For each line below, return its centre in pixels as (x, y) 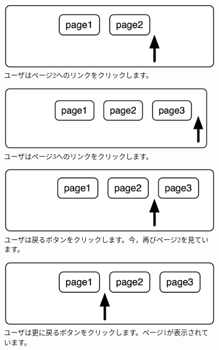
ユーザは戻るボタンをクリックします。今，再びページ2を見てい (107, 239)
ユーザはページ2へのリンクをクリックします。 (79, 75)
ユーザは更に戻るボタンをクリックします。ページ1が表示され (103, 332)
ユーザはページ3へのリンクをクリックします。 (79, 156)
